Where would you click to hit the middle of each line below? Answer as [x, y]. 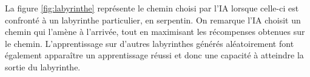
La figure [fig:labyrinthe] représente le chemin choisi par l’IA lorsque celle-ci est [152, 8]
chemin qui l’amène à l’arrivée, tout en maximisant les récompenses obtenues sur [155, 32]
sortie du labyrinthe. [43, 66]
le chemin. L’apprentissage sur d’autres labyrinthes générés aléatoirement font [150, 43]
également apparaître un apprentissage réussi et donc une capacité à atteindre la [154, 55]
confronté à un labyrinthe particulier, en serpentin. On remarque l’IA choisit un [153, 20]
